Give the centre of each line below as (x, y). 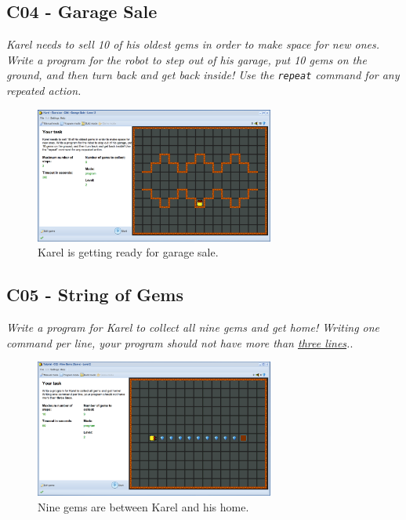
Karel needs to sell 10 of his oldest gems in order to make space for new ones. (193, 44)
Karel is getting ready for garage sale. (128, 252)
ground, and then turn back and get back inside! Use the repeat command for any (203, 75)
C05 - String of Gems (95, 295)
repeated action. (44, 91)
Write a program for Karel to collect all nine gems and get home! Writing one (193, 327)
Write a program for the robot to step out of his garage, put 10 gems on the (187, 59)
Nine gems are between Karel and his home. (143, 506)
